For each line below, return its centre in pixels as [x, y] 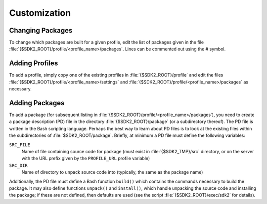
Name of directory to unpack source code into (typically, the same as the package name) [112, 172]
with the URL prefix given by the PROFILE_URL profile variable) [86, 159]
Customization [40, 13]
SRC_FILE [20, 145]
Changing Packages [41, 30]
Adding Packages [37, 103]
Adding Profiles [34, 63]
